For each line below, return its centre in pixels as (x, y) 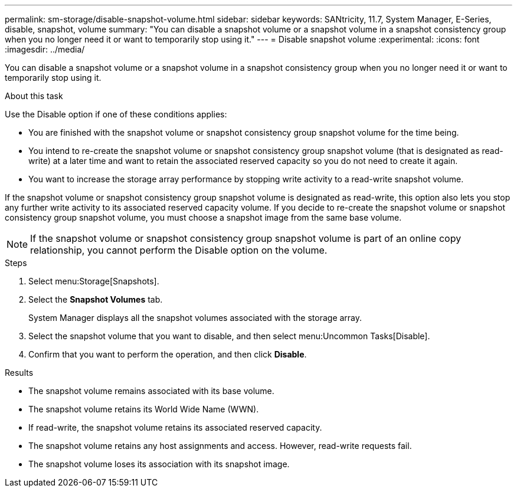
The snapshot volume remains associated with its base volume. (151, 391)
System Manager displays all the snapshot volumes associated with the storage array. (195, 318)
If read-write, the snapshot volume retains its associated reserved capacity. (175, 427)
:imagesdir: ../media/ (45, 49)
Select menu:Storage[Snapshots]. (94, 281)
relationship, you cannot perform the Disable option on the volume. (179, 250)
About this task (34, 96)
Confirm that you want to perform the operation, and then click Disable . (168, 354)
